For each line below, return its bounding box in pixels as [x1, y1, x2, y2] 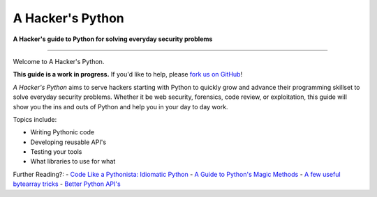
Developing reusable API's [30, 138, 107, 146]
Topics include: [13, 115, 57, 123]
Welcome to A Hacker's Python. [13, 57, 105, 65]
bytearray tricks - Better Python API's [13, 180, 121, 188]
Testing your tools [30, 148, 82, 156]
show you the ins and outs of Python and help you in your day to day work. [13, 102, 228, 111]
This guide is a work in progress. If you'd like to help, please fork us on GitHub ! [13, 70, 243, 79]
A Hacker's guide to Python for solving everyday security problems [13, 35, 213, 43]
